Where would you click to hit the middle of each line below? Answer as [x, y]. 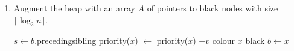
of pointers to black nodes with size [213, 8]
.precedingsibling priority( [82, 40]
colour [224, 40]
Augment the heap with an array [74, 8]
